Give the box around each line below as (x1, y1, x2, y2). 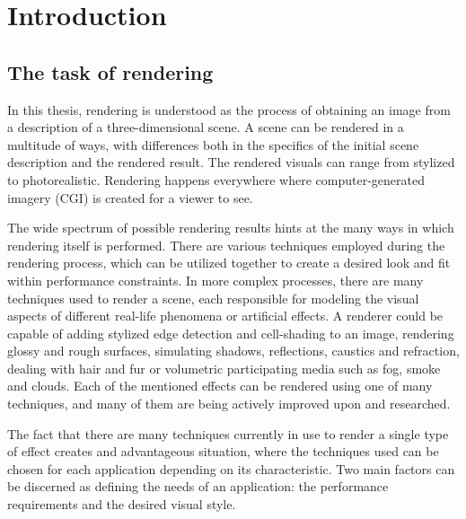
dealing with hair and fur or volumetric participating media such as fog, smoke (7, 358, 441, 377)
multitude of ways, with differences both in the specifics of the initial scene (7, 135, 419, 154)
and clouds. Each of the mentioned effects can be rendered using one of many (7, 376, 433, 395)
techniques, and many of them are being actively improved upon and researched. (7, 394, 451, 413)
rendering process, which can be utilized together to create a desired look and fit (7, 253, 451, 272)
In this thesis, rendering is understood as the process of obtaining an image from (7, 100, 451, 119)
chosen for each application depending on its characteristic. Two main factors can (7, 459, 455, 478)
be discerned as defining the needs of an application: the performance (7, 477, 389, 496)
